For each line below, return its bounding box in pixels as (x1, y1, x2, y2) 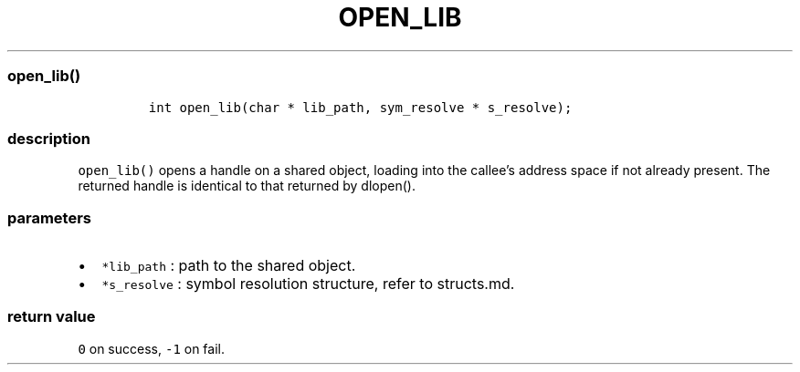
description (7, 129, 90, 148)
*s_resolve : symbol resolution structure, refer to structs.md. (101, 274, 515, 293)
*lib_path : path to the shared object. (101, 256, 356, 274)
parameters (7, 208, 91, 227)
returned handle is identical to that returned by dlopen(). (78, 178, 416, 194)
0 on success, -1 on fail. (78, 340, 225, 356)
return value (7, 307, 96, 326)
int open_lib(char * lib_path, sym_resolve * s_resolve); (148, 99, 573, 115)
